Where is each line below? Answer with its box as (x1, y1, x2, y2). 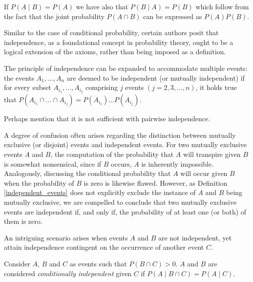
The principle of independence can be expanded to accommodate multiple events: (4, 63, 248, 73)
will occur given (180, 168, 228, 178)
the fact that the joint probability (4, 11, 105, 21)
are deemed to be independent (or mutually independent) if (66, 72, 245, 83)
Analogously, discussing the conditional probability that (4, 168, 171, 178)
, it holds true (195, 82, 237, 92)
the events (4, 72, 34, 83)
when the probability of (4, 177, 74, 188)
